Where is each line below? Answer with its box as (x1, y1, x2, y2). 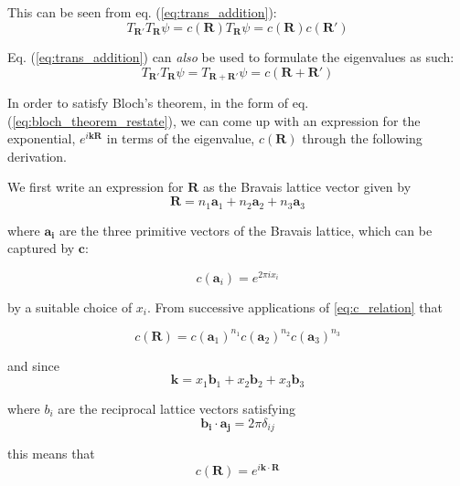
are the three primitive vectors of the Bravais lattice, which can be (59, 220, 433, 239)
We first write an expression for (7, 177, 184, 196)
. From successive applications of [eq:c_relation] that (147, 297, 444, 316)
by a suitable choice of (7, 297, 133, 316)
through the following (302, 129, 423, 148)
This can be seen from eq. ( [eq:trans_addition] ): (7, 3, 277, 21)
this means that (7, 443, 95, 462)
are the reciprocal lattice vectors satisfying (58, 398, 296, 417)
